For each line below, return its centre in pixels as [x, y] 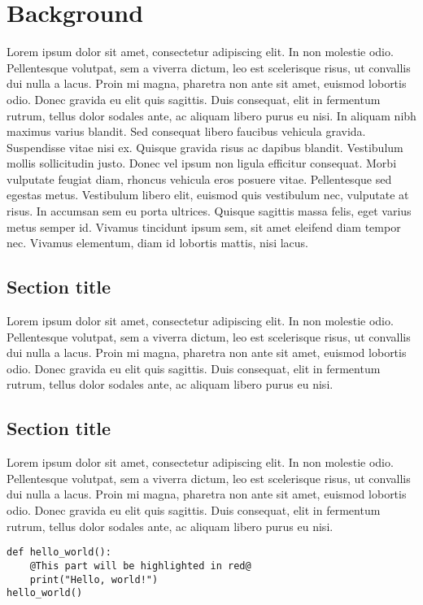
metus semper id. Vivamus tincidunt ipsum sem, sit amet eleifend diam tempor [204, 226]
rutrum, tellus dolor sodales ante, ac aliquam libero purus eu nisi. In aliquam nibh [211, 115]
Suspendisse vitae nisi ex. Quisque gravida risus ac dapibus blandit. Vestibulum [205, 147]
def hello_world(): [59, 553]
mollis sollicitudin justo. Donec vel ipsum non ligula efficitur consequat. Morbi [202, 163]
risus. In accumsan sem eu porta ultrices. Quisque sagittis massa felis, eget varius [209, 211]
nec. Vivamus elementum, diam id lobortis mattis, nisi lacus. [158, 243]
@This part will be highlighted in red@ [140, 566]
